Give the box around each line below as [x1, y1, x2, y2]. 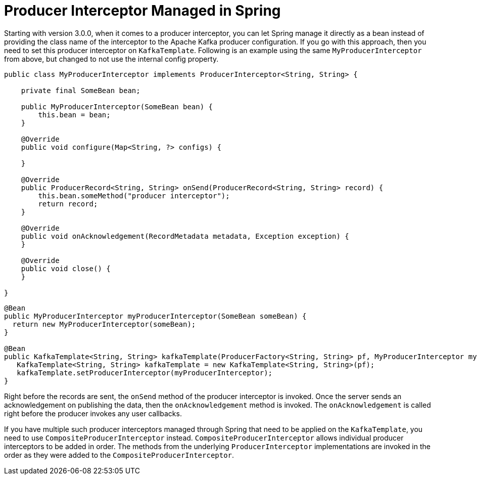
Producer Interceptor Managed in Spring [4, 2, 281, 19]
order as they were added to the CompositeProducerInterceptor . [4, 450, 234, 459]
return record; [38, 199, 98, 208]
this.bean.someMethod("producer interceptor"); [38, 191, 230, 200]
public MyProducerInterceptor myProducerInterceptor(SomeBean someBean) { [4, 312, 307, 320]
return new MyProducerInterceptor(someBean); [12, 320, 196, 328]
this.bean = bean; [38, 110, 111, 119]
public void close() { [21, 264, 111, 273]
